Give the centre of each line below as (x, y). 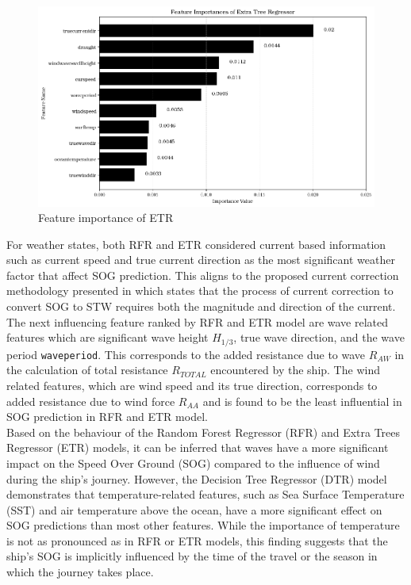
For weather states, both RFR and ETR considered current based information (196, 244)
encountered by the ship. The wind (295, 370)
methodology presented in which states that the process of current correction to (200, 291)
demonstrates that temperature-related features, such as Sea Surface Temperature (205, 494)
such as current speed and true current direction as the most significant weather (201, 260)
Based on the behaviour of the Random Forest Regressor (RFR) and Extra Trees (204, 432)
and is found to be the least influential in (302, 401)
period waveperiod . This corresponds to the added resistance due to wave (186, 354)
